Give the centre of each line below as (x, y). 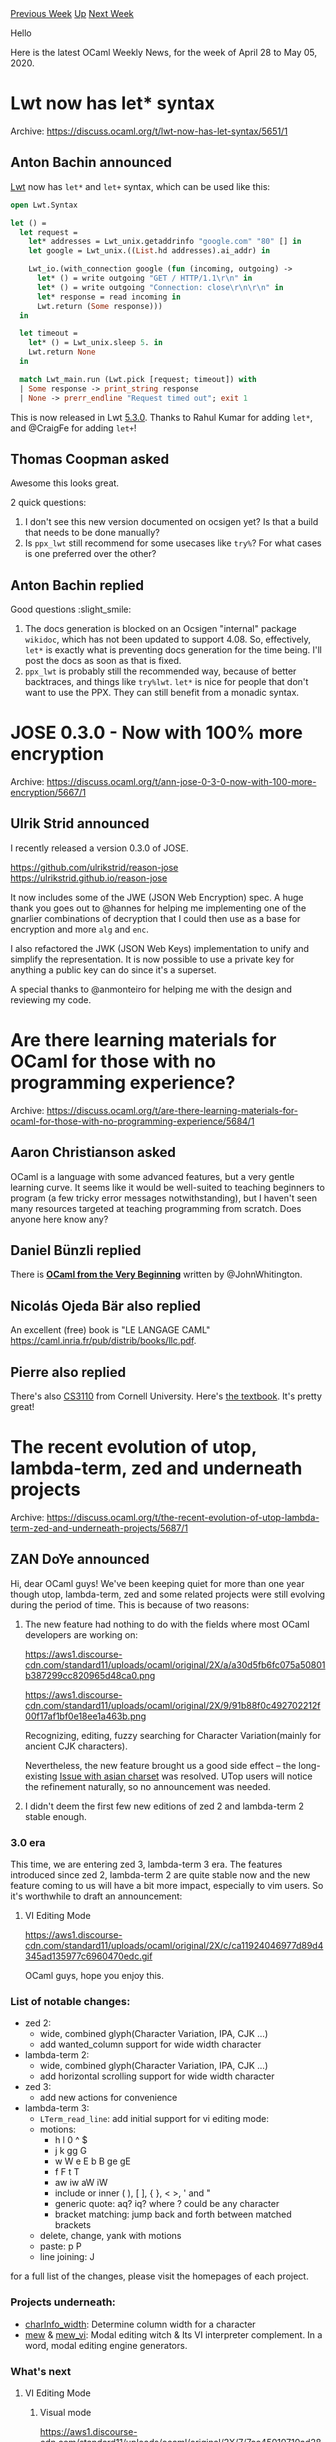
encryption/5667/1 (48, 793)
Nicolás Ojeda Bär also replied (106, 1305)
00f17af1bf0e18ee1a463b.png (85, 1716)
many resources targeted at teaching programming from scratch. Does (156, 1208)
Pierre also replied (68, 1372)
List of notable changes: (70, 2002)
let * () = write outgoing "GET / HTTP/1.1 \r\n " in (144, 278)
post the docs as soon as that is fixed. (103, 661)
